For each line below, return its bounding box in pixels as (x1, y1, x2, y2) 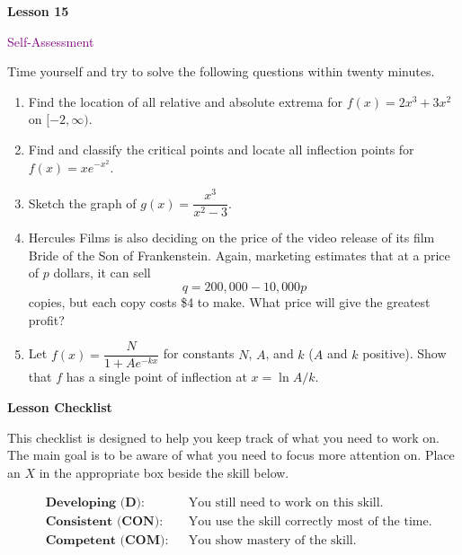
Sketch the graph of (28, 193, 137, 212)
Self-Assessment (7, 31, 94, 50)
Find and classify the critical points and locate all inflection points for (28, 139, 414, 158)
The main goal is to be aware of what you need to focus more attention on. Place (7, 445, 455, 464)
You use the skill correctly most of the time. (188, 515, 432, 529)
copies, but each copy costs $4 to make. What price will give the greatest (28, 293, 431, 312)
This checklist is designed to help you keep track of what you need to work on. (7, 427, 440, 446)
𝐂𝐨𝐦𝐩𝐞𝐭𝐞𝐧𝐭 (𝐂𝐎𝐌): (45, 534, 169, 548)
